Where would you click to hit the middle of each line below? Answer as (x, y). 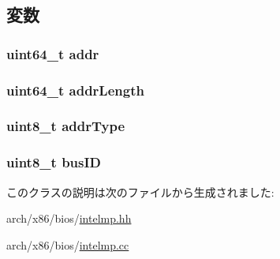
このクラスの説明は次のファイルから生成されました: (140, 191)
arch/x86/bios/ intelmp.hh (69, 218)
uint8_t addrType (66, 126)
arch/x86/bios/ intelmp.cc (68, 244)
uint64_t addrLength (75, 90)
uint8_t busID (54, 162)
